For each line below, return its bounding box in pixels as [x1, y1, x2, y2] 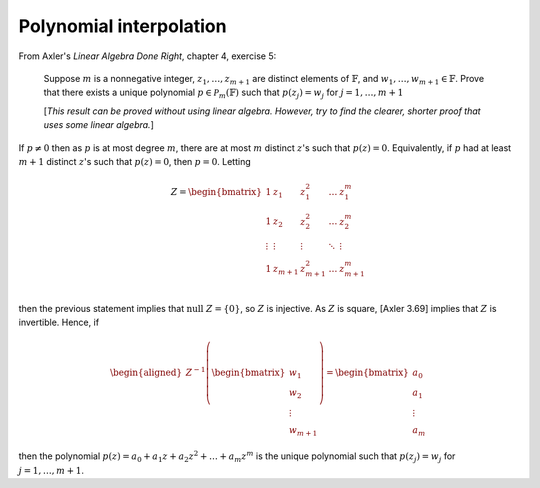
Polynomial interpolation [18, 15, 227, 37]
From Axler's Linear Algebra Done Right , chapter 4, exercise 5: [18, 50, 277, 62]
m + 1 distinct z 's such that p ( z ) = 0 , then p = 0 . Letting [18, 155, 252, 167]
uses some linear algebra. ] [43, 119, 155, 131]
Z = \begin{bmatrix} [170, 186, 262, 197]
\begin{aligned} [110, 367, 183, 379]
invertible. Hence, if [18, 316, 100, 329]
